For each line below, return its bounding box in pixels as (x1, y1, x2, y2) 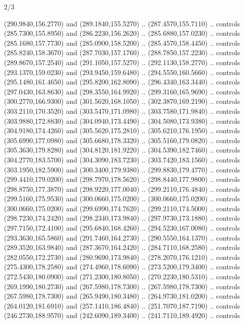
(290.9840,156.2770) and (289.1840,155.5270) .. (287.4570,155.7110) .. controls (4, 18, 240, 28)
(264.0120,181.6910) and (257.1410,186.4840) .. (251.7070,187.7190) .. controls (4, 300, 240, 311)
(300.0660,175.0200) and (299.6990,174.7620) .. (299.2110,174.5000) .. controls (4, 203, 240, 213)
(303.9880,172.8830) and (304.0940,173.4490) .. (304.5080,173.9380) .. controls (4, 115, 240, 126)
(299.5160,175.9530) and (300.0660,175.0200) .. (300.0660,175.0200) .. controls (4, 193, 240, 204)
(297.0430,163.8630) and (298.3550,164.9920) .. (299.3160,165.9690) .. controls (4, 86, 240, 96)
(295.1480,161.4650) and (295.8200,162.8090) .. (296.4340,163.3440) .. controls (4, 77, 240, 87)
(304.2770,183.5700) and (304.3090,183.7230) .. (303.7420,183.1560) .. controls (4, 154, 240, 164)
